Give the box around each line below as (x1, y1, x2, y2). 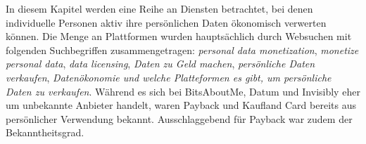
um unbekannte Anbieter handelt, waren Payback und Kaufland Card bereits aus (6, 98, 356, 112)
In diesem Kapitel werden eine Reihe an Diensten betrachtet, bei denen (6, 1, 313, 15)
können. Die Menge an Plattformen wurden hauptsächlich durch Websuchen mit (6, 29, 352, 44)
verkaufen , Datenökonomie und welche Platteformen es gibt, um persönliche (6, 70, 332, 84)
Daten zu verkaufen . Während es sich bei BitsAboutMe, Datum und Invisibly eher (6, 84, 360, 98)
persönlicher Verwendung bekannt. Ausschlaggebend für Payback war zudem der (6, 111, 353, 126)
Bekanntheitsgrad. (6, 125, 84, 140)
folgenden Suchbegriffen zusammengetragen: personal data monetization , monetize (6, 42, 359, 57)
